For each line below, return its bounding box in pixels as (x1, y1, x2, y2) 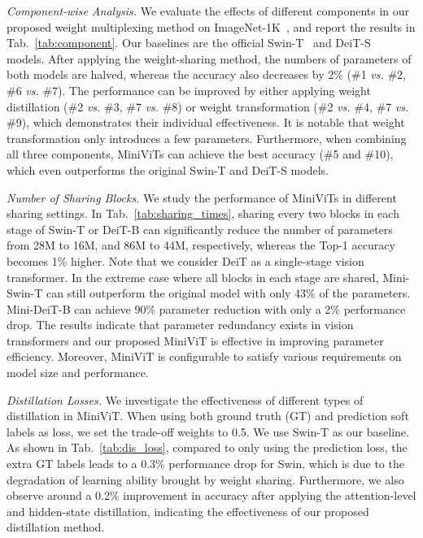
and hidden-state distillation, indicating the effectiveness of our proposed (7, 502, 369, 519)
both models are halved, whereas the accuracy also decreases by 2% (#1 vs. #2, (7, 66, 406, 83)
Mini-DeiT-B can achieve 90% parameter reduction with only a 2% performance (7, 300, 406, 317)
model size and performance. (7, 364, 149, 381)
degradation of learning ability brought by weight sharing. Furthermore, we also (7, 471, 404, 488)
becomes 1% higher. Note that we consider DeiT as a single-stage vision (7, 252, 364, 269)
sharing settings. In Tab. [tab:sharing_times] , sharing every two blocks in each (7, 205, 399, 222)
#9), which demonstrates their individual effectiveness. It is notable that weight (7, 114, 405, 131)
